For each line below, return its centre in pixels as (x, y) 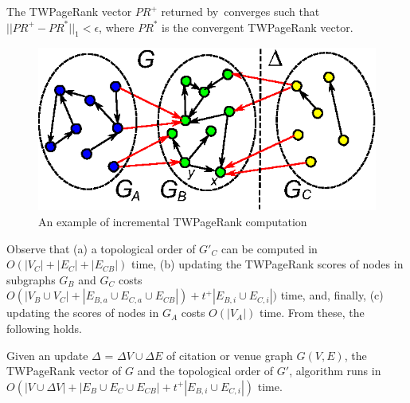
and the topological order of (205, 371)
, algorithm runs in (335, 371)
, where (117, 27)
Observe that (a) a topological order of (101, 248)
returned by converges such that (240, 11)
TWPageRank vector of (64, 371)
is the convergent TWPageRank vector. (258, 27)
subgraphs (31, 279)
